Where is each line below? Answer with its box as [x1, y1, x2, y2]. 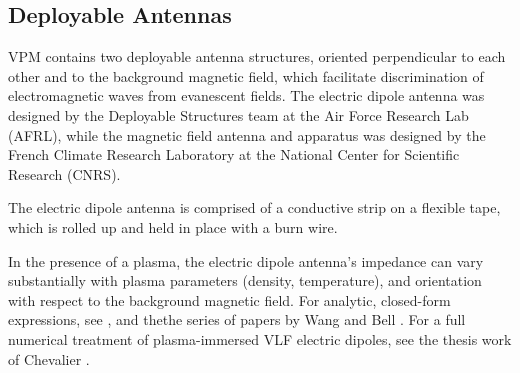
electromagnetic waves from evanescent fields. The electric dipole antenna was [8, 85, 485, 106]
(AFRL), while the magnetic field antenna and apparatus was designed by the [8, 124, 486, 145]
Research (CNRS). [8, 163, 121, 184]
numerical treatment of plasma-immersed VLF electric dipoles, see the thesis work [8, 328, 512, 349]
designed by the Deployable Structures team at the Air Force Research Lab [8, 104, 469, 125]
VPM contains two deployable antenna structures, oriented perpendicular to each [8, 46, 506, 67]
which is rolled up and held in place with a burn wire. [8, 216, 338, 237]
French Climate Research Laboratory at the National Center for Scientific [8, 144, 460, 165]
